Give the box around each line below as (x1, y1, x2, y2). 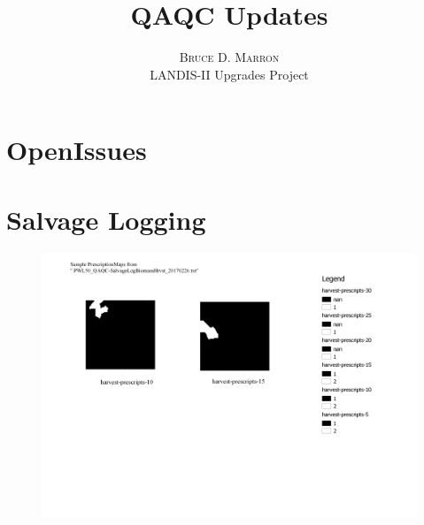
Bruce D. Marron (179, 48, 280, 66)
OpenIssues (6, 132, 147, 168)
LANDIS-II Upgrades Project (150, 65, 309, 83)
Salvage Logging (6, 201, 206, 237)
